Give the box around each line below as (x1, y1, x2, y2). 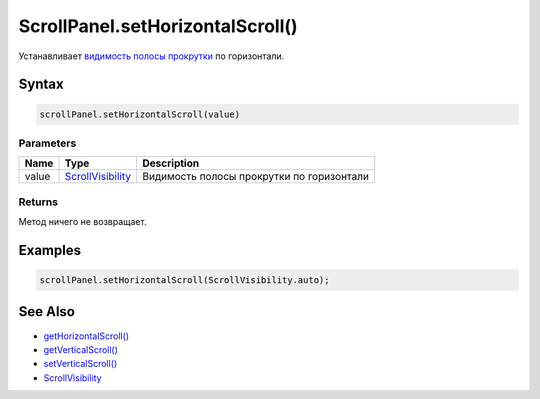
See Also (18, 303, 75, 320)
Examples (18, 241, 82, 259)
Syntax (18, 76, 64, 93)
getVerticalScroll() (43, 343, 119, 355)
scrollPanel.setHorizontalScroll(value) (39, 108, 240, 120)
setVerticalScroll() (43, 358, 118, 370)
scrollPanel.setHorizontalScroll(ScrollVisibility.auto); (39, 275, 330, 286)
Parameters (18, 136, 77, 150)
